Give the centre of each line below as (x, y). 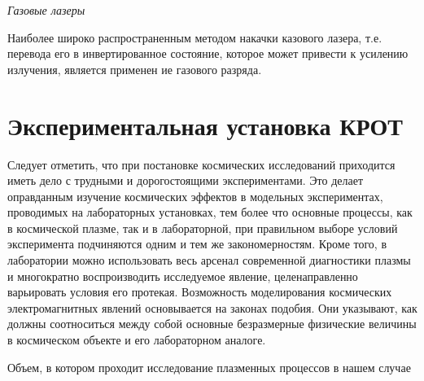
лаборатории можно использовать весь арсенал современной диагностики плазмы (209, 260)
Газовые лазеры (46, 10)
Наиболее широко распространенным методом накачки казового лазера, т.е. (195, 37)
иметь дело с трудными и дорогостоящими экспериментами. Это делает (186, 180)
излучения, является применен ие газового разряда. (135, 69)
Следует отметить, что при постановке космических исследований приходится (201, 164)
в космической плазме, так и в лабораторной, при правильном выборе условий (203, 228)
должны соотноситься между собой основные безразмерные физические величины (212, 324)
